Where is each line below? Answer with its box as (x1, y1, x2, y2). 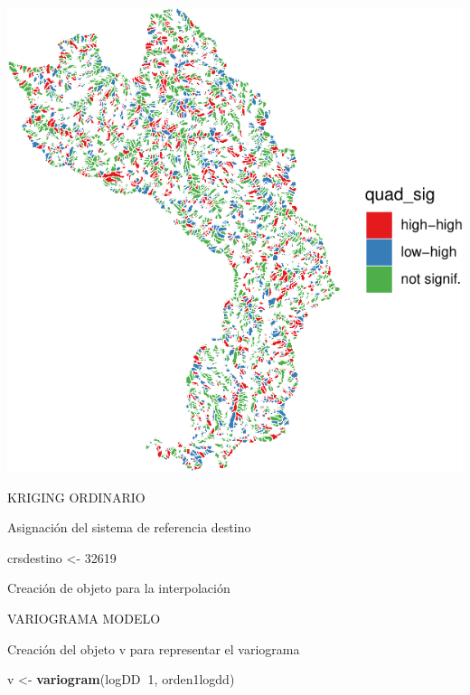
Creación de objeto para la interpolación (7, 578, 230, 597)
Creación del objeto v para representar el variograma (7, 639, 300, 658)
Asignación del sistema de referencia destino (7, 518, 251, 537)
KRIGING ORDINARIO (7, 487, 146, 506)
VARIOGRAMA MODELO (7, 608, 161, 627)
